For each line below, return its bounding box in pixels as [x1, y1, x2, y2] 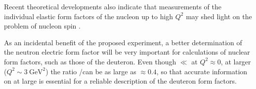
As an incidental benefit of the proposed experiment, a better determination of [4, 37, 242, 47]
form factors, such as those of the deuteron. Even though [4, 56, 176, 66]
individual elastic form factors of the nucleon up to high [4, 11, 173, 21]
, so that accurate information [156, 66, 248, 76]
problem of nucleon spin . [4, 21, 81, 31]
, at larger [220, 56, 251, 66]
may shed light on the [186, 11, 252, 21]
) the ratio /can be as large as [45, 66, 136, 76]
